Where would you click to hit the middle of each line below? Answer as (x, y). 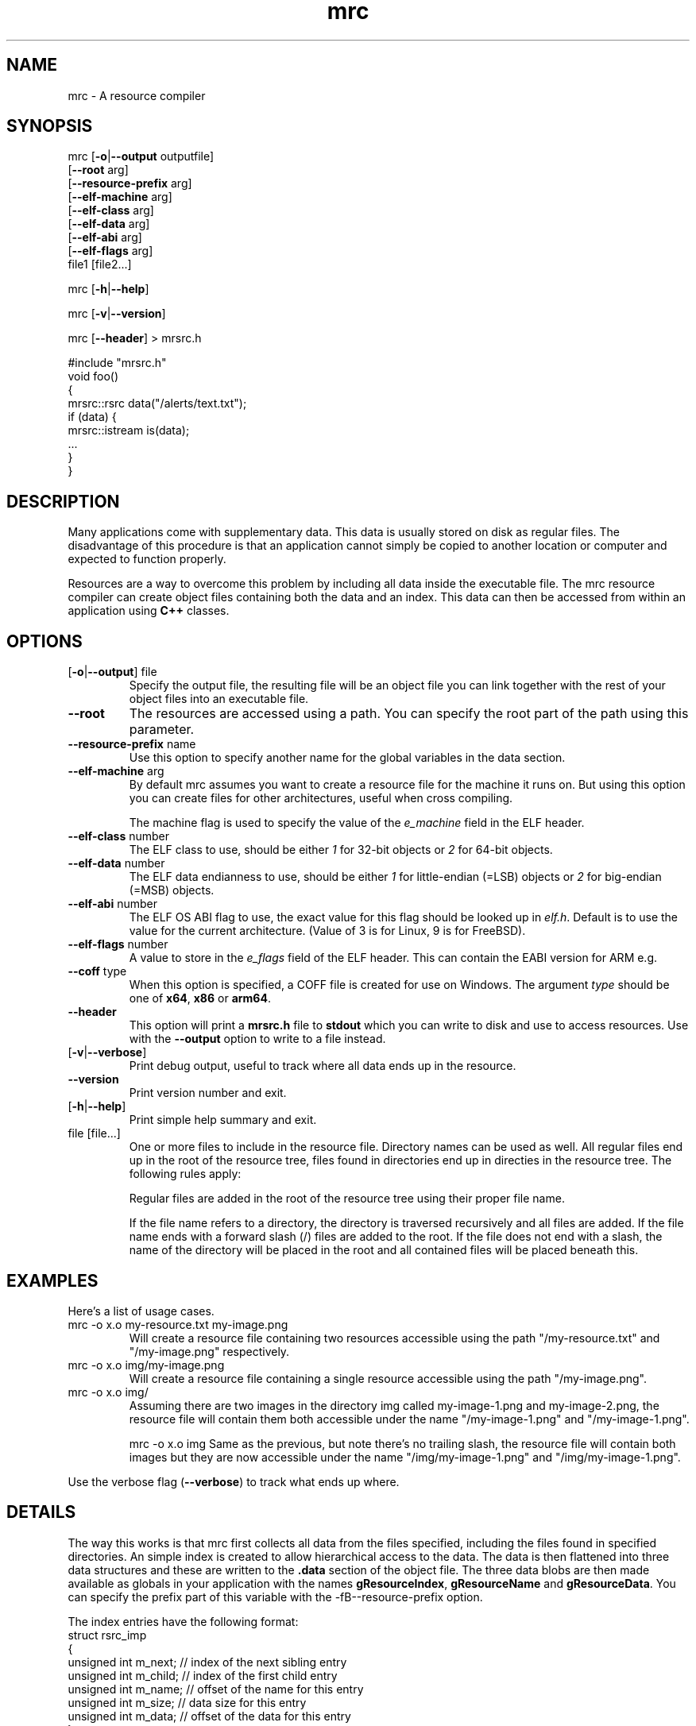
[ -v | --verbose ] (107, 1052)
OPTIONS (44, 641)
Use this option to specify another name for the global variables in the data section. (347, 758)
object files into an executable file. (219, 699)
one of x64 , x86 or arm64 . (200, 998)
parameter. (162, 730)
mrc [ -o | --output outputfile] (141, 156)
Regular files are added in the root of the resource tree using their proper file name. (347, 1199)
